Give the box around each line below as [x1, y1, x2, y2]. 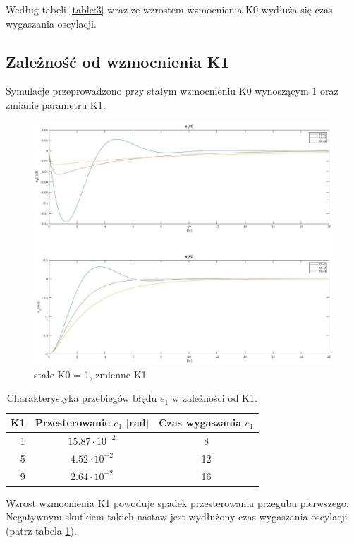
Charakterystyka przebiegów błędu [6, 390, 157, 405]
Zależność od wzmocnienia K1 [6, 50, 229, 72]
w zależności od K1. [171, 390, 257, 405]
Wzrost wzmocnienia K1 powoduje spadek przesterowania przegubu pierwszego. [6, 495, 349, 510]
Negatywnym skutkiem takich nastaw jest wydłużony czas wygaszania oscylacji [6, 509, 348, 524]
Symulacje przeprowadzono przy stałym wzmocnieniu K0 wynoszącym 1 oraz [6, 83, 338, 98]
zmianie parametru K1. [6, 97, 106, 112]
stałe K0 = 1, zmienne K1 [34, 366, 147, 381]
